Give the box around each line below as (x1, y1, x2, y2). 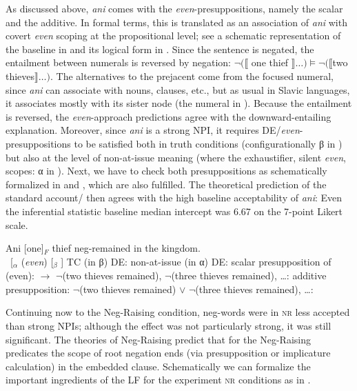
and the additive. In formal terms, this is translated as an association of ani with (6, 14, 347, 29)
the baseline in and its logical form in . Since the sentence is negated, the (6, 41, 314, 56)
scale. (6, 217, 28, 232)
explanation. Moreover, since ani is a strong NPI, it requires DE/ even (6, 123, 300, 137)
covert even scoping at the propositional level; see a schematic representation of (6, 28, 341, 43)
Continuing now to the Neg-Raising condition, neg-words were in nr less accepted (6, 305, 350, 319)
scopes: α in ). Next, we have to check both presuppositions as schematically (6, 163, 327, 178)
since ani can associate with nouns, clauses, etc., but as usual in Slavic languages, (6, 82, 350, 97)
